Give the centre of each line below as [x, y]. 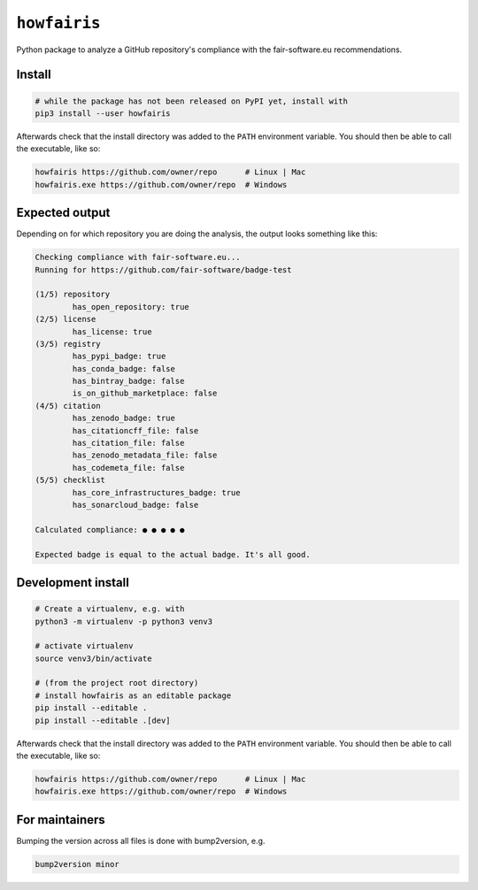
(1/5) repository [73, 295]
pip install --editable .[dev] [103, 720]
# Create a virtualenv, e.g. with [110, 609]
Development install [73, 583]
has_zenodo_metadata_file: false [145, 455]
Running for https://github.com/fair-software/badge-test [163, 269]
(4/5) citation [68, 406]
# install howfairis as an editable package [133, 695]
